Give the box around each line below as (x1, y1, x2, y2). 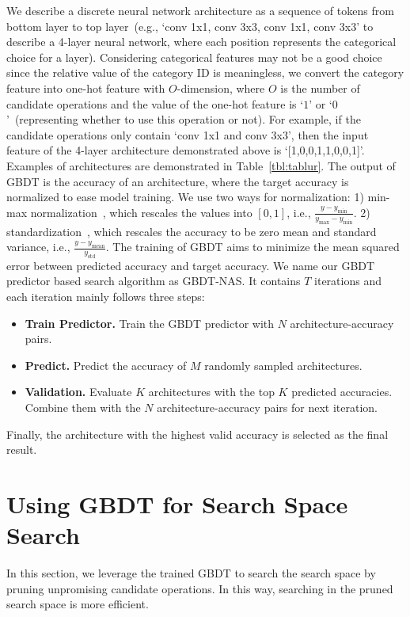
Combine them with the (25, 399, 141, 416)
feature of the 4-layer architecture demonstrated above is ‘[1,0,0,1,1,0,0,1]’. (6, 142, 365, 158)
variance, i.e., (6, 238, 70, 255)
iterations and (314, 272, 382, 289)
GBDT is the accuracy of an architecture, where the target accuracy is (6, 173, 349, 189)
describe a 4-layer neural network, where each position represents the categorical (6, 33, 397, 50)
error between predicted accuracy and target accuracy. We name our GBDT (6, 257, 375, 273)
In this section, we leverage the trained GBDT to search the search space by (6, 565, 376, 581)
